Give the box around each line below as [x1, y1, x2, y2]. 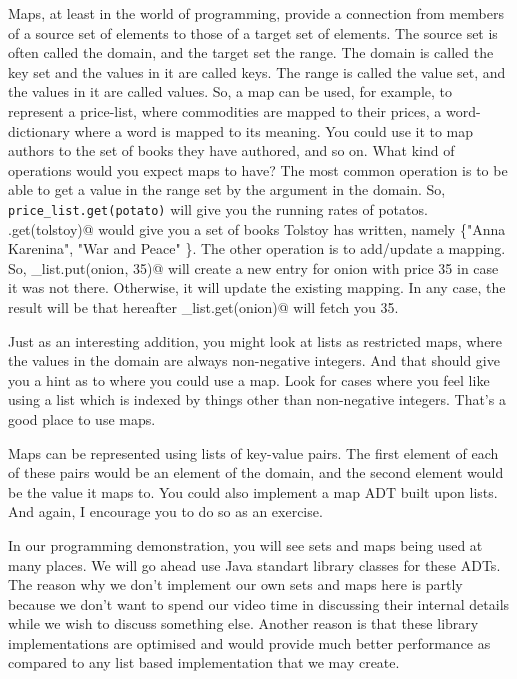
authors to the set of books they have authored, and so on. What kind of [8, 140, 455, 161]
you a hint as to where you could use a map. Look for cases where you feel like [8, 369, 490, 390]
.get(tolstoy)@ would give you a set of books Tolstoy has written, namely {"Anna [8, 218, 506, 239]
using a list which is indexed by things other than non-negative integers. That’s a [8, 389, 506, 410]
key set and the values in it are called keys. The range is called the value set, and [8, 61, 506, 82]
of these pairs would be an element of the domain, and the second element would [8, 462, 504, 483]
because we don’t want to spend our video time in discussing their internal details [8, 593, 510, 614]
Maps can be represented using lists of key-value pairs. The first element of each [8, 442, 499, 463]
